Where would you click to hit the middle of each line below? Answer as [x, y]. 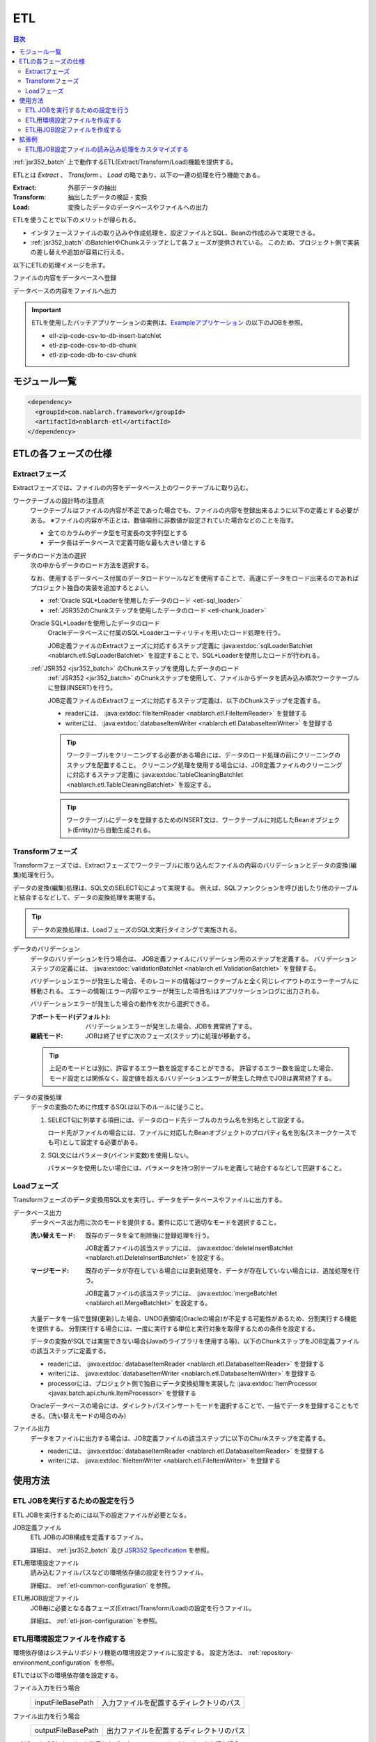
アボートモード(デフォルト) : [70, 1017]
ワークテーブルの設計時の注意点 [58, 500]
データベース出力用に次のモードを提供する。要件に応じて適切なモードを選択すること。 [155, 1222]
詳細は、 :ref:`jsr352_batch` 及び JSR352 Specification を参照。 [122, 1550]
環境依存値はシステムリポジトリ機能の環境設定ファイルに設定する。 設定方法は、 [130, 1653]
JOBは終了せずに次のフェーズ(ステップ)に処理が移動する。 [170, 1036]
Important [47, 309]
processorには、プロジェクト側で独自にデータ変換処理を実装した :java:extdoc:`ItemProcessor [182, 1383]
